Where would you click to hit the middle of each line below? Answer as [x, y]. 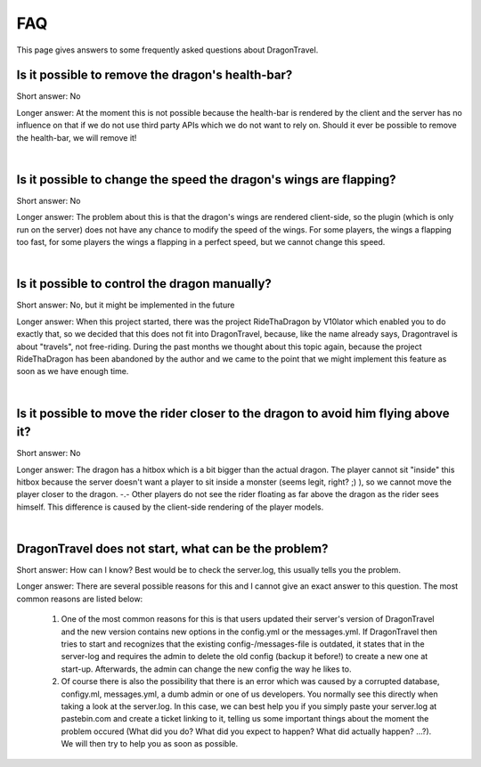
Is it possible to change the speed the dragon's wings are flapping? [206, 180]
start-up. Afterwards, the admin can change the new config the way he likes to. [206, 669]
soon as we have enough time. [73, 371]
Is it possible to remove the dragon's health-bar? [155, 75]
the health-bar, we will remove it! [77, 137]
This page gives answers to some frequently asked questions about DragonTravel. [167, 50]
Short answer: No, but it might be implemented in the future [126, 305]
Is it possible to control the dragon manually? [144, 284]
